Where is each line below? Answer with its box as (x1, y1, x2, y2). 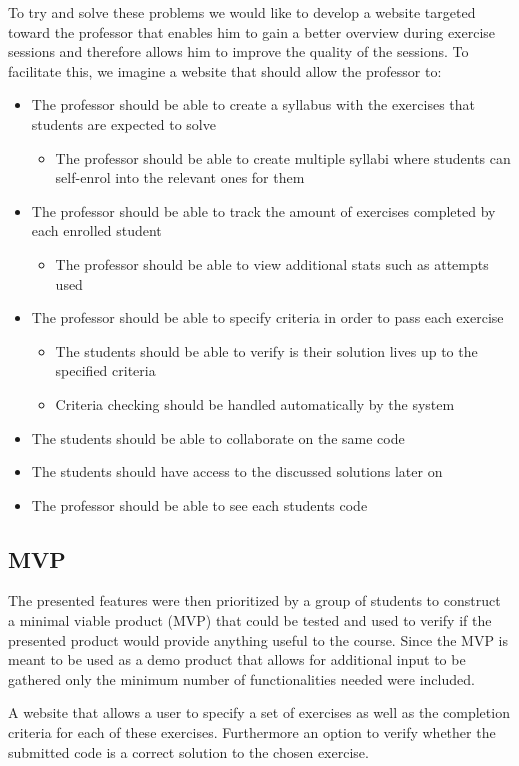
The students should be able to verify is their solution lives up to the (55, 340, 478, 361)
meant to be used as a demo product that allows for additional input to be (8, 649, 466, 670)
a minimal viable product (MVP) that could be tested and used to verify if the (8, 610, 492, 631)
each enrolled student (31, 220, 162, 241)
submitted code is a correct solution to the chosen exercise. (8, 741, 369, 762)
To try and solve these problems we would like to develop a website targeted (8, 2, 476, 22)
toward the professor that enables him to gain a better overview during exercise (8, 21, 496, 42)
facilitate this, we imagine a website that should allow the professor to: (8, 60, 442, 81)
